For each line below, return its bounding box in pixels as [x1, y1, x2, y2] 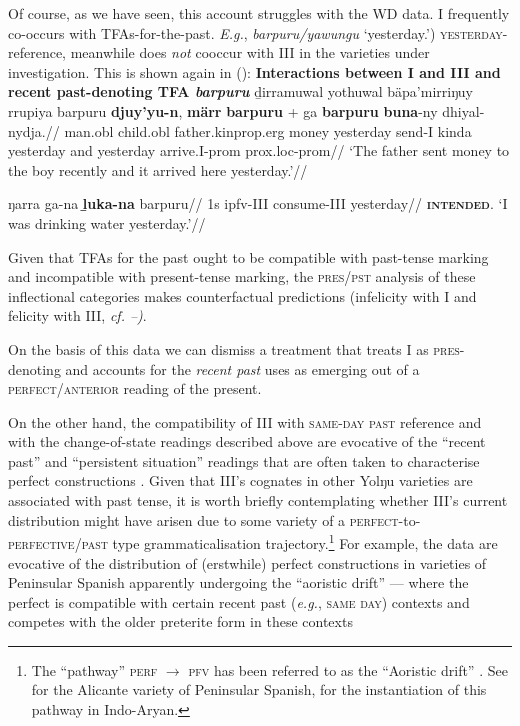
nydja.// [8, 120, 60, 141]
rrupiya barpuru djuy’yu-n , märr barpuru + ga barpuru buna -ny [8, 100, 438, 121]
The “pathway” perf [31, 659, 158, 680]
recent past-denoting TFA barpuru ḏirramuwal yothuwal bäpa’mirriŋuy [8, 81, 474, 102]
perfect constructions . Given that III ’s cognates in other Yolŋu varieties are [8, 470, 473, 491]
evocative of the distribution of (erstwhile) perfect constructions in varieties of [8, 552, 487, 573]
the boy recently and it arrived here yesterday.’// [8, 159, 308, 180]
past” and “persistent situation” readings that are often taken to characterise [8, 450, 480, 471]
